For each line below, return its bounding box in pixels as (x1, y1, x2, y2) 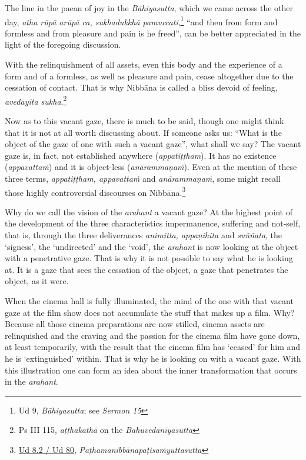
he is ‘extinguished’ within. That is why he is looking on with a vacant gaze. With (5, 352, 301, 364)
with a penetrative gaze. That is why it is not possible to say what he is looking (5, 252, 293, 264)
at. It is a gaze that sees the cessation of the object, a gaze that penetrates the (5, 263, 288, 275)
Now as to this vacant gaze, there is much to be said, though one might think (5, 115, 284, 127)
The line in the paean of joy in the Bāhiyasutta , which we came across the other (5, 2, 293, 14)
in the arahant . (5, 375, 58, 388)
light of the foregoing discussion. (5, 38, 121, 51)
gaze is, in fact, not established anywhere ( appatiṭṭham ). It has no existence (5, 149, 277, 161)
